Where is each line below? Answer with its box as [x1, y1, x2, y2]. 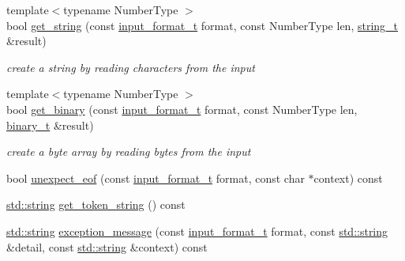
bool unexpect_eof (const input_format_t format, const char [6, 169, 305, 186]
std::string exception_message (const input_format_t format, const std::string [6, 222, 388, 239]
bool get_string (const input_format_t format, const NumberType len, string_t [6, 17, 399, 33]
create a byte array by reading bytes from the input [6, 143, 251, 160]
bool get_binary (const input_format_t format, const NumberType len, [6, 100, 358, 117]
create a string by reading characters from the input [6, 59, 255, 75]
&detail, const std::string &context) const [6, 238, 208, 255]
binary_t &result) [6, 116, 94, 133]
